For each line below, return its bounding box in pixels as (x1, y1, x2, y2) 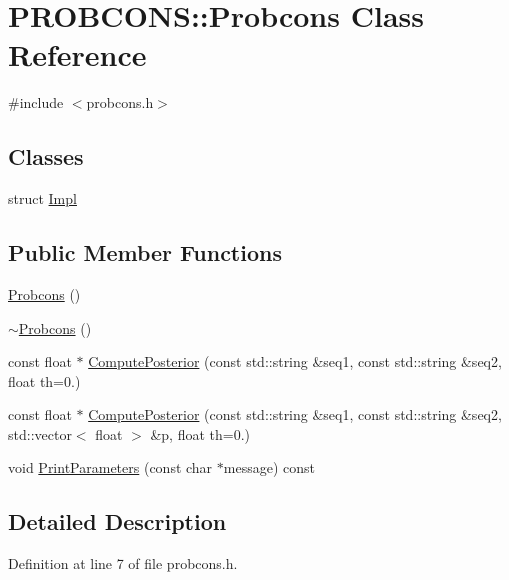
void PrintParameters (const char (8, 457, 213, 478)
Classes (8, 141, 84, 172)
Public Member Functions (8, 237, 282, 268)
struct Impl (8, 188, 77, 209)
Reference (8, 34, 147, 75)
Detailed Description (8, 506, 227, 537)
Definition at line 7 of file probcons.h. (8, 553, 238, 574)
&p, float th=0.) (150, 423, 251, 444)
